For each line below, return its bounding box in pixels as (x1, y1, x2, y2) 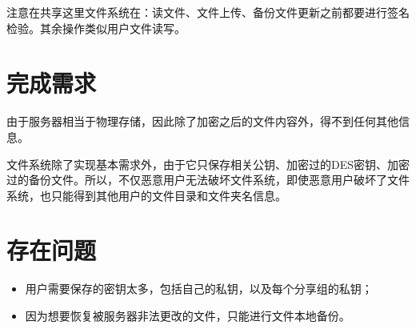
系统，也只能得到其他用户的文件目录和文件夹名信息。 (6, 187, 286, 203)
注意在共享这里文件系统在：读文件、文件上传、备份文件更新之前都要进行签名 (6, 4, 410, 20)
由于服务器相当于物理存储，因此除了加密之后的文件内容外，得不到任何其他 (6, 113, 398, 130)
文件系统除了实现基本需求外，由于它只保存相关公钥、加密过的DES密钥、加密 (6, 155, 410, 172)
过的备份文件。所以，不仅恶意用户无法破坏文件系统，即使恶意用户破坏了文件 (6, 171, 410, 188)
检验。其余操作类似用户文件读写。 (6, 19, 186, 36)
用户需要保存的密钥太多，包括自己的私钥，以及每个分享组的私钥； (25, 280, 373, 297)
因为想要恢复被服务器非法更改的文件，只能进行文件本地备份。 (25, 307, 350, 323)
